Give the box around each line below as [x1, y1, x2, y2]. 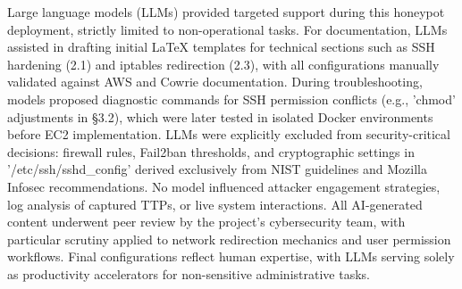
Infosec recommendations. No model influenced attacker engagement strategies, [7, 177, 441, 195]
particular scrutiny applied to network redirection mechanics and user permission [7, 229, 451, 248]
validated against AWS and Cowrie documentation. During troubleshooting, [7, 72, 423, 91]
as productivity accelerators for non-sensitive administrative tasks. [7, 264, 370, 283]
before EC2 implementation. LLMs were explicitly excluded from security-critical [7, 125, 450, 144]
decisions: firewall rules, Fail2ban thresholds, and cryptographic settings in [7, 142, 415, 161]
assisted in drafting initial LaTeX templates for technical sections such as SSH [7, 37, 435, 56]
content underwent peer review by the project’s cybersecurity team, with [7, 212, 406, 231]
